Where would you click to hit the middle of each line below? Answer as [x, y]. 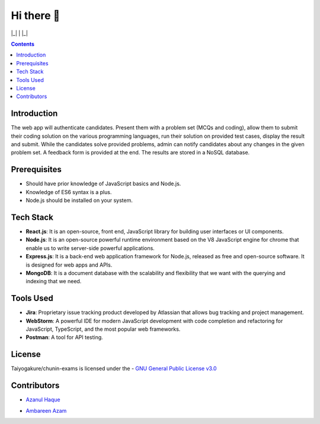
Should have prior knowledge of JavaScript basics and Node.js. [103, 183]
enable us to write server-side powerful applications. [90, 248]
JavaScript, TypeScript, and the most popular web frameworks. [103, 329]
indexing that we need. [54, 281]
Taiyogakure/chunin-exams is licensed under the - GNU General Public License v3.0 [114, 369]
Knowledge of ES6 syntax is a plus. [69, 192]
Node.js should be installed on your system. [79, 200]
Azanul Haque [43, 400]
